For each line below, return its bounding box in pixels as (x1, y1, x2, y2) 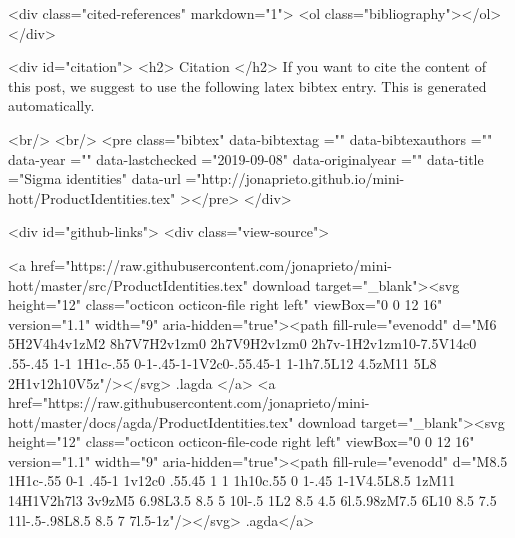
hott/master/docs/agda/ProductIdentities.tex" (8, 411, 294, 432)
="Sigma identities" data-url (8, 168, 181, 189)
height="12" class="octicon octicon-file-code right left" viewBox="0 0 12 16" (8, 431, 475, 452)
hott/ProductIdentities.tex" (8, 187, 176, 208)
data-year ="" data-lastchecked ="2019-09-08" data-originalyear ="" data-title (8, 148, 484, 169)
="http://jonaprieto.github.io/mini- (185, 168, 405, 189)
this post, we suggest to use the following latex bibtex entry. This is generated (8, 75, 487, 96)
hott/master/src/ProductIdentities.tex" (8, 274, 248, 295)
